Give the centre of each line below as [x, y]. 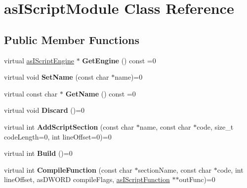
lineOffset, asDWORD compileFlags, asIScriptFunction [87, 179]
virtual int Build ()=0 [38, 153]
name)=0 [129, 77]
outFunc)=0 [197, 179]
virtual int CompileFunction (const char [68, 169]
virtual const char [31, 93]
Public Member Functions [72, 39]
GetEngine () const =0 [119, 60]
